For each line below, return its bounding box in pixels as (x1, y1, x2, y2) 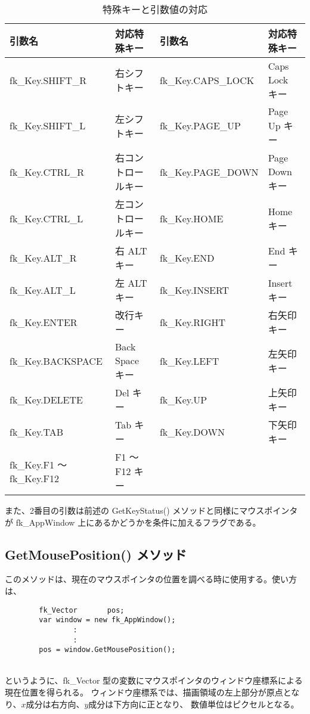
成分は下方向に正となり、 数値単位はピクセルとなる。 (88, 697, 299, 710)
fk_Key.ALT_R (10, 250, 77, 265)
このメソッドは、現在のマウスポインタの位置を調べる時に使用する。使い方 (5, 573, 297, 585)
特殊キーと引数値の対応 (102, 2, 207, 16)
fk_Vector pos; (39, 606, 125, 614)
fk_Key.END (159, 250, 215, 265)
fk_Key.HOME (159, 211, 224, 225)
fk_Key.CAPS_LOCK (159, 73, 255, 87)
